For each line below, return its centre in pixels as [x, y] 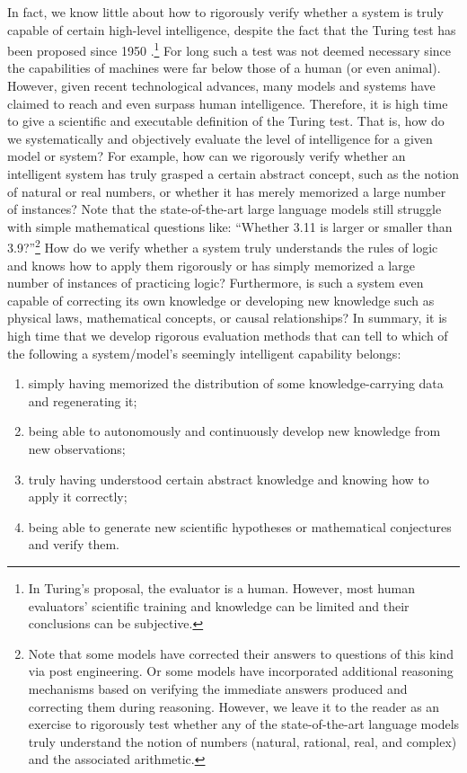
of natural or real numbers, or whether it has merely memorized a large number [227, 191]
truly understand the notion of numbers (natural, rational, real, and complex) [242, 741]
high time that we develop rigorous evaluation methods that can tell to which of [228, 335]
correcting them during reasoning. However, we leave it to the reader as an [234, 706]
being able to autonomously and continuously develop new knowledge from [234, 431]
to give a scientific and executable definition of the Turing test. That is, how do [226, 121]
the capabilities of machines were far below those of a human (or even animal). [224, 68]
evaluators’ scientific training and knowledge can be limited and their [219, 605]
